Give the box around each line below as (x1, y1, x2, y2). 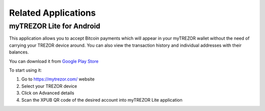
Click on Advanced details (21, 90, 75, 96)
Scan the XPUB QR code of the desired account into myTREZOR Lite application (21, 97, 183, 103)
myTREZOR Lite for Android (9, 22, 101, 30)
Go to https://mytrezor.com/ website (21, 76, 95, 82)
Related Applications (9, 7, 96, 18)
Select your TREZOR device (21, 83, 78, 89)
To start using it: (9, 67, 42, 73)
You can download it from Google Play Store (9, 58, 99, 64)
